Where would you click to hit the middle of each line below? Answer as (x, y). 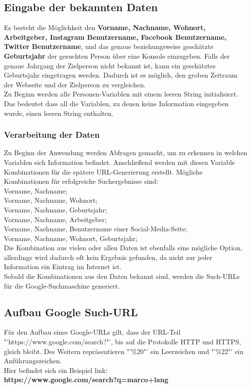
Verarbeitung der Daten (52, 135)
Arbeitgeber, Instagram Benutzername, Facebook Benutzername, (115, 37)
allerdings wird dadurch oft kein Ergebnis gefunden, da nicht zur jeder (108, 257)
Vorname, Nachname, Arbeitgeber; (55, 219)
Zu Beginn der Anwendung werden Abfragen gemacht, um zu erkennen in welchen (126, 153)
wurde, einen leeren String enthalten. (59, 113)
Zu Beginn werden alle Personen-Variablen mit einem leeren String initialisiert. (121, 94)
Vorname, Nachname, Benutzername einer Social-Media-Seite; (96, 229)
